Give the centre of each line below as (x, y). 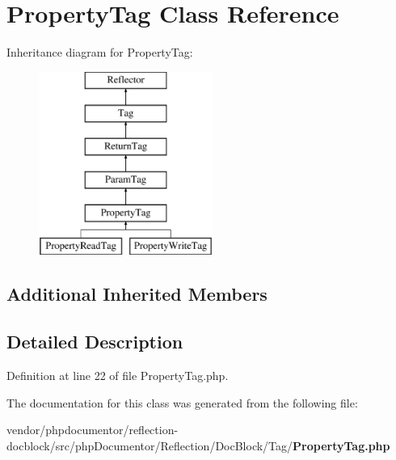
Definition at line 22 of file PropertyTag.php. (118, 376)
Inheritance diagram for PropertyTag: (100, 52)
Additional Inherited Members (137, 294)
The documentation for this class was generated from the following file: (182, 402)
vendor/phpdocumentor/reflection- (93, 430)
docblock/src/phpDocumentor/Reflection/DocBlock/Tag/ (150, 445)
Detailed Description (95, 342)
